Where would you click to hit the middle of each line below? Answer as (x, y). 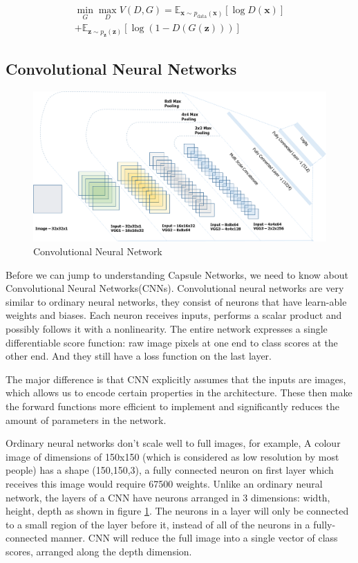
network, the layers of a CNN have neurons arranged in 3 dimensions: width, (168, 497)
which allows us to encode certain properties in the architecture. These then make (179, 393)
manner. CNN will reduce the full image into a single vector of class (194, 538)
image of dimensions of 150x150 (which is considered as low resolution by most (172, 456)
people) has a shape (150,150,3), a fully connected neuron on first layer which (170, 470)
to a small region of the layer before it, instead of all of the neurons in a (158, 524)
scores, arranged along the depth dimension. (99, 551)
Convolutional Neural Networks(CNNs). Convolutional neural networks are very (175, 288)
